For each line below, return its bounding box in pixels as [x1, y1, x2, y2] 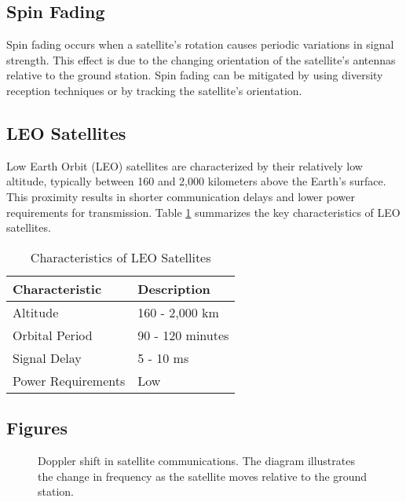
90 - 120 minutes [137, 325, 229, 344]
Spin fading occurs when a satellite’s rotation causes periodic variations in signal [6, 36, 394, 53]
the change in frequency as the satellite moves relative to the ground [38, 467, 368, 484]
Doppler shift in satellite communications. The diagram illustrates [38, 452, 355, 468]
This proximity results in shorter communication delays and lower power [6, 188, 355, 204]
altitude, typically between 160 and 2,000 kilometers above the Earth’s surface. [6, 173, 386, 189]
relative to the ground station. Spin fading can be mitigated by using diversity [6, 67, 383, 83]
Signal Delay [13, 348, 82, 367]
